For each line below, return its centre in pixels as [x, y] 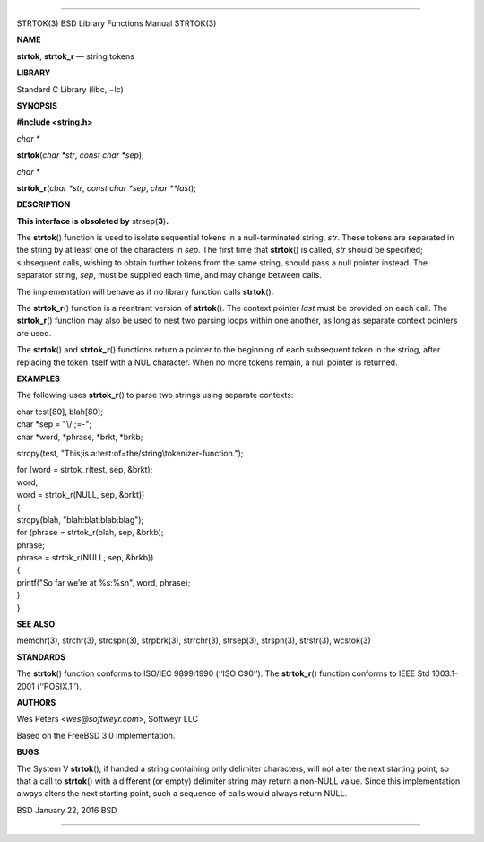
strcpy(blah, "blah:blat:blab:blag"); [80, 519]
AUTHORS [36, 702]
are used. [34, 333]
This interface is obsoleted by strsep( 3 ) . [93, 221]
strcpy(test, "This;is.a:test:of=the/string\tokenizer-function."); [130, 453]
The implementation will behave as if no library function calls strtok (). [145, 291]
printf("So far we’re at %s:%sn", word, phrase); [104, 582]
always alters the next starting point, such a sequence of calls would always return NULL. [182, 794]
